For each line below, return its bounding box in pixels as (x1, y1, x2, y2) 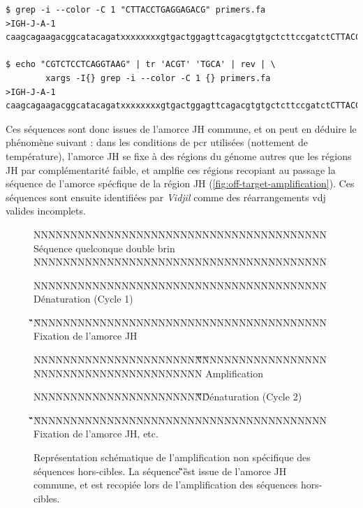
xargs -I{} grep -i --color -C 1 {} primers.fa (45, 73, 271, 83)
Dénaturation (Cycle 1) (34, 291, 133, 306)
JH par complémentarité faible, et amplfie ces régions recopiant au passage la (6, 162, 336, 177)
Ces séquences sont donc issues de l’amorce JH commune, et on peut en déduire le (6, 121, 357, 136)
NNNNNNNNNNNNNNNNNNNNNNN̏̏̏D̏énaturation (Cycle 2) (34, 389, 302, 404)
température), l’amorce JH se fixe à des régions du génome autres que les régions (6, 148, 352, 163)
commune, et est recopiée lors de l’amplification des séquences (34, 477, 298, 492)
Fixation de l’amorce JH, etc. (34, 426, 158, 441)
